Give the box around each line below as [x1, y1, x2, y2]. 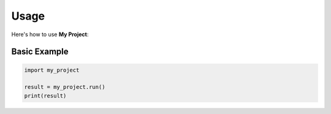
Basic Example [11, 47, 69, 57]
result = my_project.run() [24, 83, 105, 91]
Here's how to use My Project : [11, 31, 89, 38]
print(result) [24, 92, 67, 99]
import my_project [24, 66, 80, 74]
